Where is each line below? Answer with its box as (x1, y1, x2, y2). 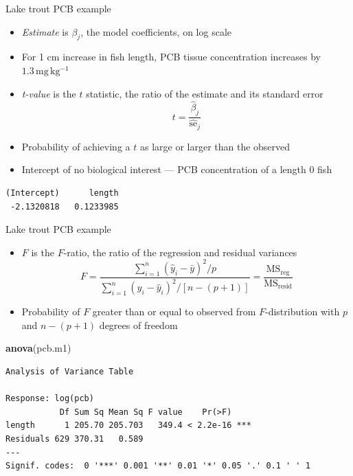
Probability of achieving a (21, 139, 130, 153)
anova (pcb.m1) (5, 341, 71, 355)
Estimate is (21, 24, 69, 38)
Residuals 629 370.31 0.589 (5, 433, 144, 444)
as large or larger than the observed (139, 139, 291, 153)
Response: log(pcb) (5, 394, 94, 404)
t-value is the (21, 86, 76, 100)
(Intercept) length (5, 188, 119, 198)
